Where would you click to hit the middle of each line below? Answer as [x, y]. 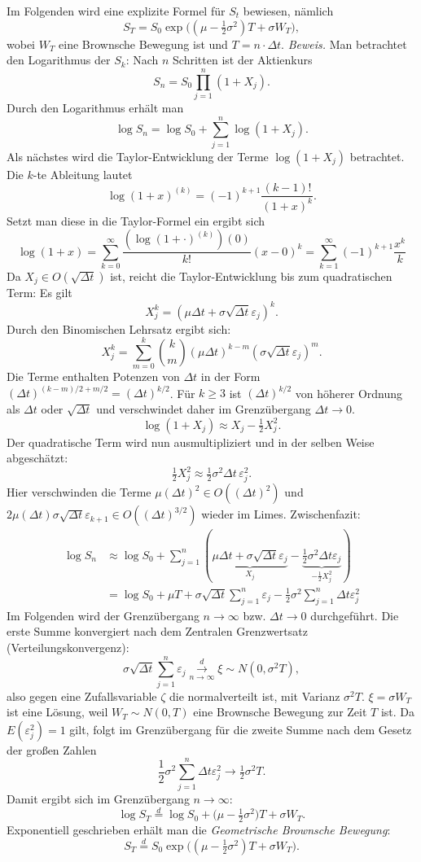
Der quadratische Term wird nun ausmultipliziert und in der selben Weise [191, 442]
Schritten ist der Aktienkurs [243, 60]
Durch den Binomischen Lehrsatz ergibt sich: [119, 328]
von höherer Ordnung [349, 393]
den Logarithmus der [59, 60]
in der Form [230, 376]
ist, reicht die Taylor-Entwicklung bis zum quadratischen [251, 276]
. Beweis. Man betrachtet [344, 44]
